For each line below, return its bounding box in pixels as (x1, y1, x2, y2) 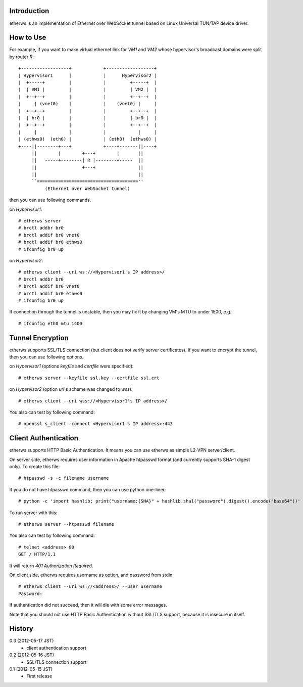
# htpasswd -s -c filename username (18, 475, 109, 481)
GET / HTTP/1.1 (18, 552, 56, 557)
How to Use (9, 33, 46, 42)
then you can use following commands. (9, 197, 91, 203)
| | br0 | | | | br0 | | (18, 115, 157, 121)
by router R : (9, 54, 34, 60)
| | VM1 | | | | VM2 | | (18, 86, 157, 93)
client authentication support (26, 645, 86, 651)
